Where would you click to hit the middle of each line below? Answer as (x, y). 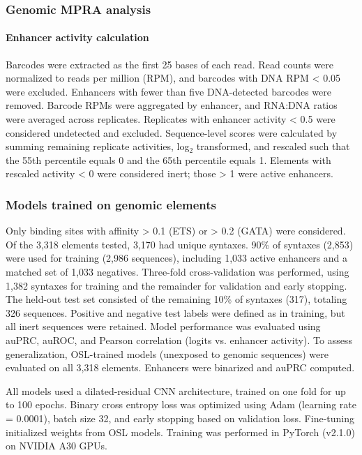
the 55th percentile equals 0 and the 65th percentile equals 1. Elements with (168, 159)
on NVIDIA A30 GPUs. (57, 446)
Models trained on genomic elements (111, 204)
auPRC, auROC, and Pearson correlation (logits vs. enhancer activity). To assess (179, 340)
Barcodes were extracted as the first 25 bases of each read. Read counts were (169, 64)
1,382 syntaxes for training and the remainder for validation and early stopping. (176, 285)
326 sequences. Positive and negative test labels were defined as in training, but (175, 312)
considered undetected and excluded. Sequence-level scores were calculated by (172, 132)
